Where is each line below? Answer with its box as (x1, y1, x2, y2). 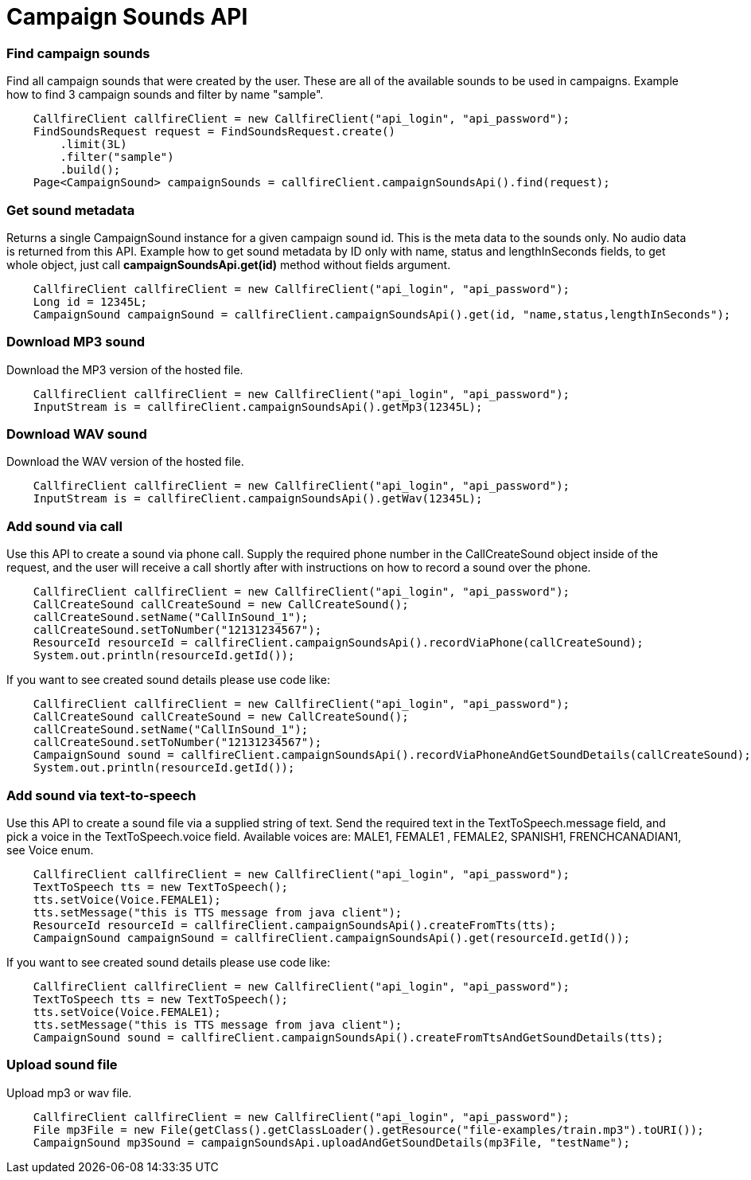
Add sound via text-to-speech (6, 787, 197, 803)
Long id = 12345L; (33, 295, 148, 308)
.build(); (60, 163, 121, 177)
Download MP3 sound (6, 334, 146, 350)
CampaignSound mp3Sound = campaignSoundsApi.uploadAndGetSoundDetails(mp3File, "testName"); (33, 1135, 630, 1149)
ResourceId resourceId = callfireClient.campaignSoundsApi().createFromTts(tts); (33, 918, 557, 932)
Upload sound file (6, 1057, 118, 1073)
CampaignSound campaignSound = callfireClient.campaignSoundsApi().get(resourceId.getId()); (33, 931, 630, 944)
